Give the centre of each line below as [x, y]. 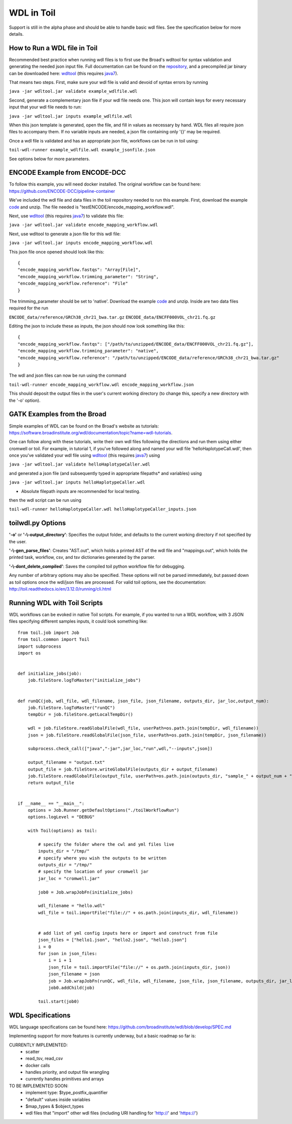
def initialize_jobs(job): [50, 674]
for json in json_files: [68, 954]
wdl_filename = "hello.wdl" [72, 906]
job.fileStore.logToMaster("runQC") [71, 708]
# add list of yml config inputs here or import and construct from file [128, 933]
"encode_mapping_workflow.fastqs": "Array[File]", [79, 270]
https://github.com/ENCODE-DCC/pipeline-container [62, 191]
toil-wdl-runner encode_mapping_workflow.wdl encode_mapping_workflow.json [101, 385]
